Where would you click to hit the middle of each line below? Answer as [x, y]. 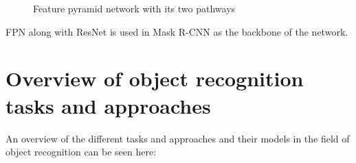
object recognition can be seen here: [81, 152]
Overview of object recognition [155, 78]
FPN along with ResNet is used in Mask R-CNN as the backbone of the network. [177, 31]
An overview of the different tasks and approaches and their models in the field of [178, 138]
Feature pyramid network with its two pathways [134, 8]
